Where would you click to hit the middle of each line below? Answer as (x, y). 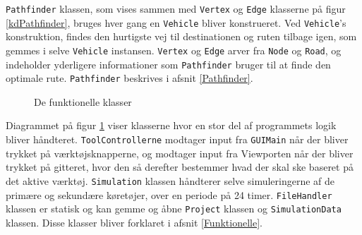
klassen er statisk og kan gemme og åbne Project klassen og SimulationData (174, 209)
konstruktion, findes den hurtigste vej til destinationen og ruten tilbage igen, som (181, 36)
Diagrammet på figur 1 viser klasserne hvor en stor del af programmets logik (171, 125)
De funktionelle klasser (83, 101)
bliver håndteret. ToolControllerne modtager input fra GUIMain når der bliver (177, 139)
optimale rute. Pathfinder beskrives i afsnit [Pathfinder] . (129, 78)
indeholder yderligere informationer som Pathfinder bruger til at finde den (168, 64)
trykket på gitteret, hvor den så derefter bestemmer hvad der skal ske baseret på (180, 167)
